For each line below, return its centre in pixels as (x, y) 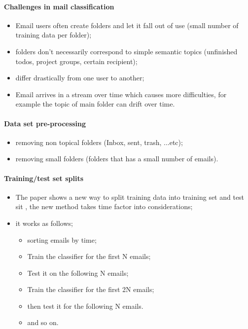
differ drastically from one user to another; (80, 78)
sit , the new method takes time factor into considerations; (104, 206)
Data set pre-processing (45, 123)
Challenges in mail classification (59, 6)
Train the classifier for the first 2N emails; (91, 289)
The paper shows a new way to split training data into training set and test (130, 197)
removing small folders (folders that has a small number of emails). (117, 159)
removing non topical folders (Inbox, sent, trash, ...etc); (99, 142)
